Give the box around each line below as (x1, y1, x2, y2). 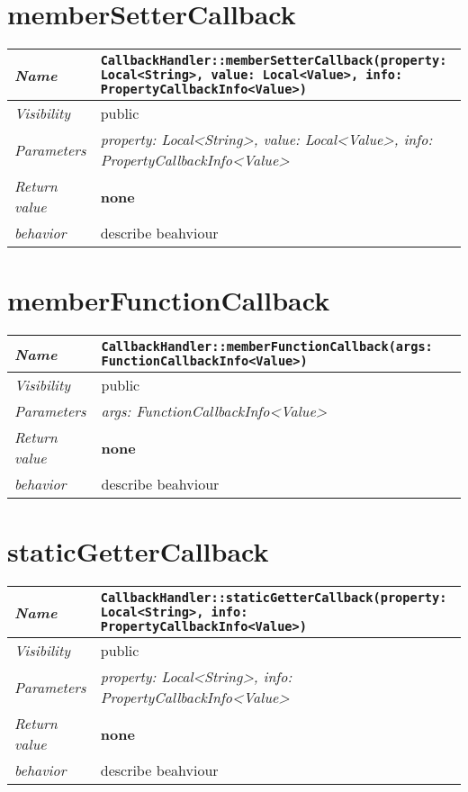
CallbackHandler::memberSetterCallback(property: (100, 53, 447, 68)
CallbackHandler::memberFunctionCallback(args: (101, 339, 433, 355)
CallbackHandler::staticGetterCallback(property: (100, 590, 447, 606)
